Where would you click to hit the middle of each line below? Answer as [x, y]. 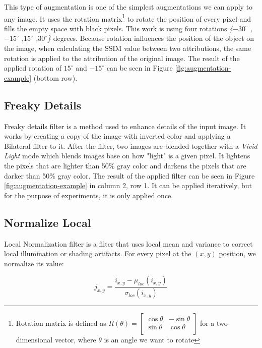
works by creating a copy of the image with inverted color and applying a [117, 136]
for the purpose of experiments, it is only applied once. [89, 195]
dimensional [34, 340]
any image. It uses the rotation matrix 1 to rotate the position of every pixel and [128, 18]
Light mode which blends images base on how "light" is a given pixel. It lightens [127, 156]
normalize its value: [34, 263]
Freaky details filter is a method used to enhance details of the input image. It [125, 126]
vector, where [75, 340]
